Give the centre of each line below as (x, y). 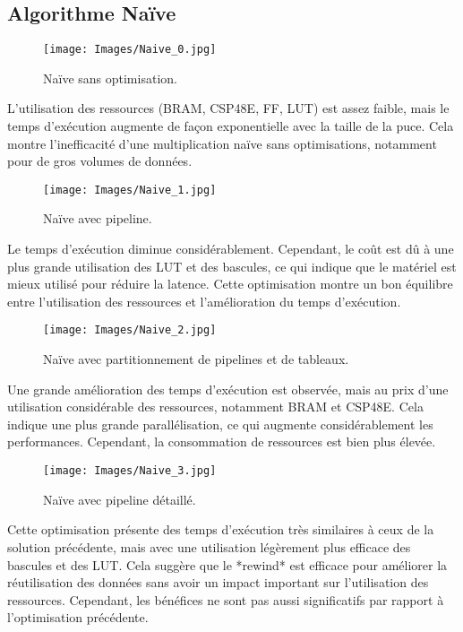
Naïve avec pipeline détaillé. (120, 499)
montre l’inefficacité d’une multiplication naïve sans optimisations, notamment (222, 143)
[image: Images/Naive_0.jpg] (130, 50)
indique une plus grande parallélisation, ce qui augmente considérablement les (220, 424)
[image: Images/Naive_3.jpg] (130, 471)
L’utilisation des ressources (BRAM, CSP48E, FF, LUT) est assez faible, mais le (228, 108)
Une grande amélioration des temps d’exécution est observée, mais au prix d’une (228, 389)
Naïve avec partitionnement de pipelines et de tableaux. (196, 359)
